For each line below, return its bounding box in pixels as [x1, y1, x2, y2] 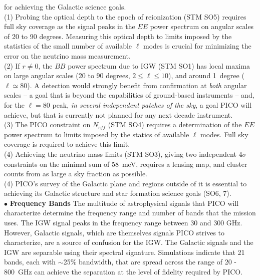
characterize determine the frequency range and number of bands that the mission [4, 207, 256, 218]
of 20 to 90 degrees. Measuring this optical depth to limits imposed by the [4, 31, 232, 41]
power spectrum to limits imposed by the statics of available [4, 129, 189, 139]
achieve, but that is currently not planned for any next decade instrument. [4, 109, 233, 120]
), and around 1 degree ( [168, 70, 244, 81]
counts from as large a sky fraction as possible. [4, 168, 148, 179]
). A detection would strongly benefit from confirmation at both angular [27, 80, 247, 90]
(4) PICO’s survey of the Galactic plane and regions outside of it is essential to [4, 178, 247, 188]
